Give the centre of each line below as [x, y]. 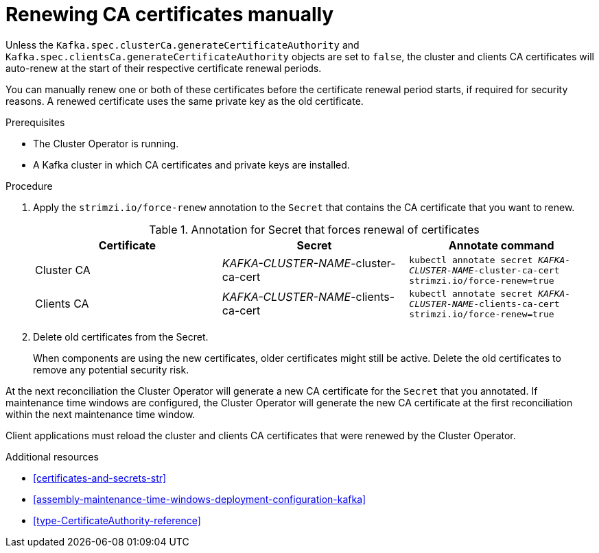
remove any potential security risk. [111, 369]
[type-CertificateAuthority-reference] [117, 520]
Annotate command [501, 245]
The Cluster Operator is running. [106, 143]
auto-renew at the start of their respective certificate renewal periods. [164, 68]
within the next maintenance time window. [101, 414]
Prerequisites [35, 122]
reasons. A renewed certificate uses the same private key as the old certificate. [185, 101]
